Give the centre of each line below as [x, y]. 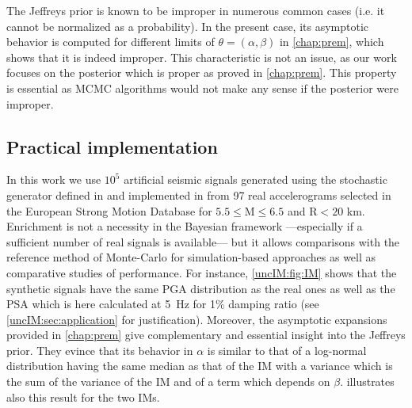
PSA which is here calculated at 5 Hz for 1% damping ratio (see [163, 304]
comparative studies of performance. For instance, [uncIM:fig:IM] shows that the [202, 272]
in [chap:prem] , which [332, 42]
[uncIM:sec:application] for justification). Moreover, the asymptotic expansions [197, 319]
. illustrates [367, 381]
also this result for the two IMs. [83, 397]
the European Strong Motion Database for [109, 210]
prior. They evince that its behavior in [100, 350]
